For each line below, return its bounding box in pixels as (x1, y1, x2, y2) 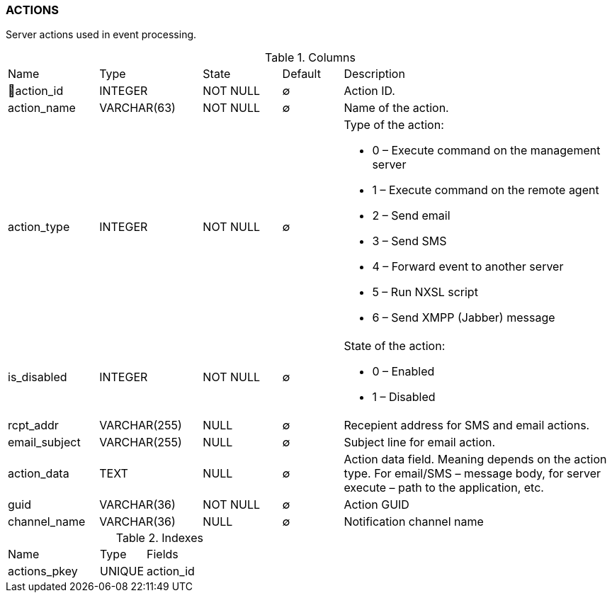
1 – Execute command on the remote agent (372, 183, 599, 198)
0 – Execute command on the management (372, 143, 601, 158)
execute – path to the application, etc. (344, 480, 544, 495)
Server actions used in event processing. (6, 28, 197, 41)
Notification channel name (344, 514, 484, 529)
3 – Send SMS (372, 234, 447, 249)
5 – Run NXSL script (372, 285, 478, 300)
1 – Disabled (372, 390, 436, 405)
